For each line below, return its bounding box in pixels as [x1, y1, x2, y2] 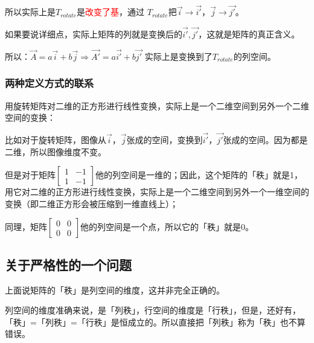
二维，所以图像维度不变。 [5, 145, 106, 158]
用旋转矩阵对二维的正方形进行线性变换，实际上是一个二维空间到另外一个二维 [5, 99, 309, 112]
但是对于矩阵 [5, 168, 56, 181]
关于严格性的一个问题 [5, 255, 132, 274]
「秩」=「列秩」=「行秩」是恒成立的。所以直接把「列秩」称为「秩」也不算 [5, 315, 306, 328]
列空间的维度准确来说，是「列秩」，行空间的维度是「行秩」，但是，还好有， [5, 304, 301, 316]
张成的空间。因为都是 [223, 133, 308, 146]
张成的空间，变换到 [126, 133, 203, 146]
